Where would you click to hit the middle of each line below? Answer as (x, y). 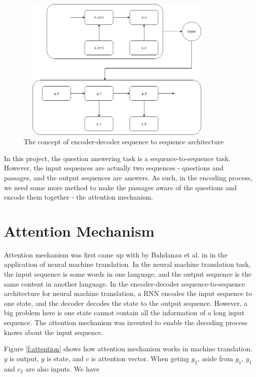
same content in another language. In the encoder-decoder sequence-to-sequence (125, 283)
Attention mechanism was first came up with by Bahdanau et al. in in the (116, 254)
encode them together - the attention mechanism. (79, 197)
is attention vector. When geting (140, 358)
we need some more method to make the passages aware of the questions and (120, 187)
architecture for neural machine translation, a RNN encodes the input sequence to (128, 293)
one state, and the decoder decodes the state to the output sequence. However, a (126, 303)
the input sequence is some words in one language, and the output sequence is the (128, 274)
